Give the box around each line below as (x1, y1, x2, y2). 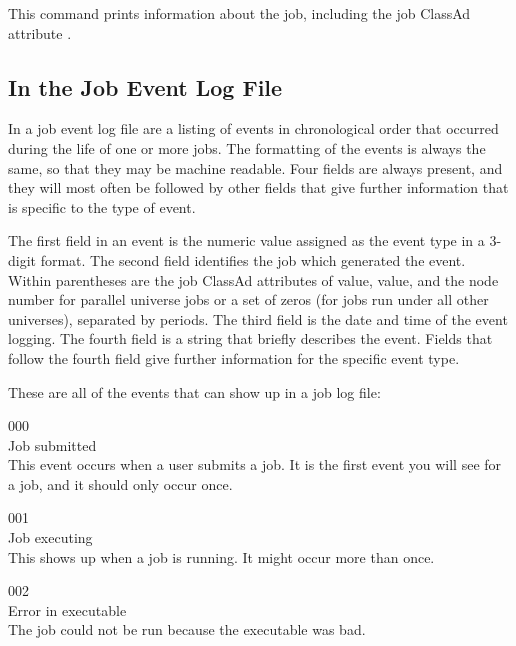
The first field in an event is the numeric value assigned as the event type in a (8, 230, 485, 251)
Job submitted (8, 434, 97, 455)
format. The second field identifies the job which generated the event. (40, 249, 466, 270)
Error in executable (8, 599, 127, 620)
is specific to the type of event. (8, 196, 196, 217)
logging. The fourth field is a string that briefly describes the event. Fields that (8, 328, 493, 349)
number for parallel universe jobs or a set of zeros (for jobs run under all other (8, 289, 489, 310)
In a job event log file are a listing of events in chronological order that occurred (8, 118, 499, 139)
